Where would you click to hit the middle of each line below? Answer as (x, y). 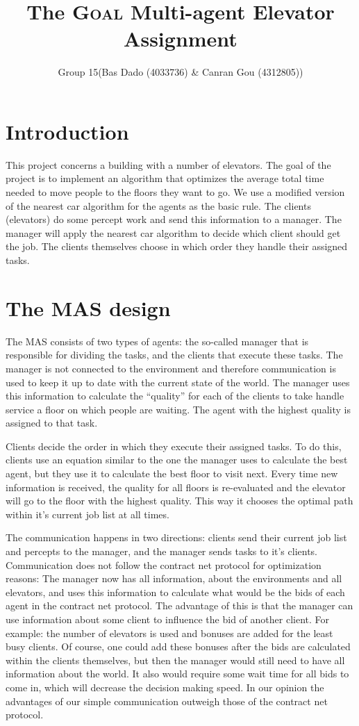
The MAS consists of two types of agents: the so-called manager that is (157, 341)
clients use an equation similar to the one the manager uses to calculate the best (177, 460)
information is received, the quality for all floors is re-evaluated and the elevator (176, 487)
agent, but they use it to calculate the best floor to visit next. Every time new (172, 473)
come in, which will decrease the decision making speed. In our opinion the (165, 687)
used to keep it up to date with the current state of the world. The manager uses (178, 382)
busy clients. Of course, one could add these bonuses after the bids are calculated (178, 646)
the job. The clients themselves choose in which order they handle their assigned (177, 246)
